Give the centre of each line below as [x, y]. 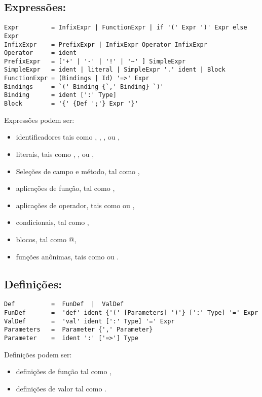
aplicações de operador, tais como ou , [75, 205]
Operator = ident [41, 53]
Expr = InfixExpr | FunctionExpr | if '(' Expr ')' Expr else [126, 28]
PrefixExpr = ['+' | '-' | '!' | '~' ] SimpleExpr [95, 61]
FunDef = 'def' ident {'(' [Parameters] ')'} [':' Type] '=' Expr [131, 312]
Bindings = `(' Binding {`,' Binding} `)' [84, 87]
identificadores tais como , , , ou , [68, 137]
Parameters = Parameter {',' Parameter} [79, 330]
